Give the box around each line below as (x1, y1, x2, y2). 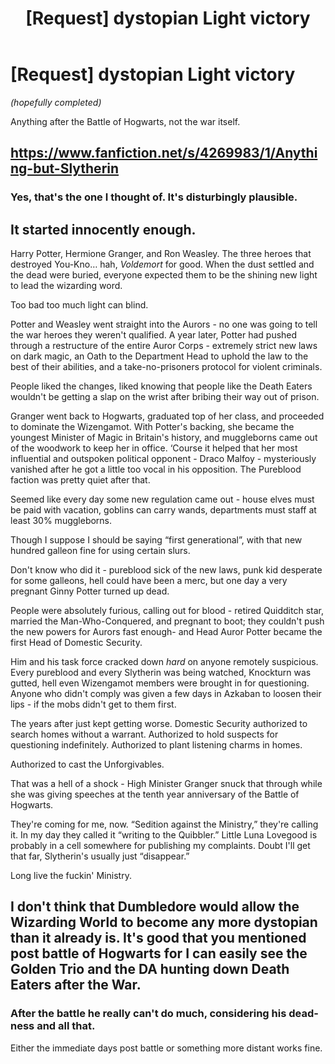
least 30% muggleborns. (10, 515, 113, 527)
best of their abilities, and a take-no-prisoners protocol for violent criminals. (10, 361, 323, 373)
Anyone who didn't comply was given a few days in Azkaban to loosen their (10, 688, 322, 700)
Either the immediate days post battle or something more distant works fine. (10, 1042, 323, 1054)
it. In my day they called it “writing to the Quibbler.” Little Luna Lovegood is (10, 829, 318, 841)
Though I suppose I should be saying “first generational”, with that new (10, 534, 303, 546)
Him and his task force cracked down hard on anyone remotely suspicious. (10, 656, 319, 668)
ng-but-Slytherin (10, 160, 120, 177)
